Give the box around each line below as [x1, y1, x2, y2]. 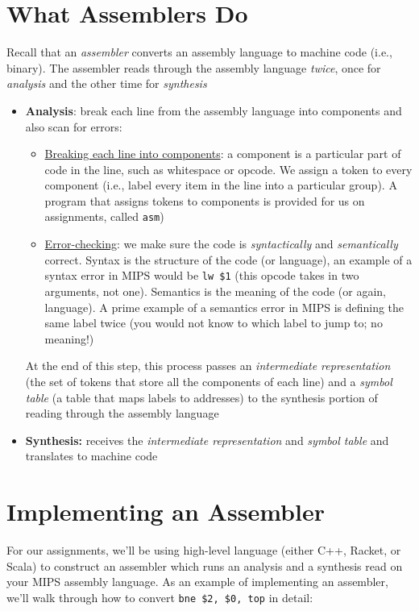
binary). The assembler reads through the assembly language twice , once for [6, 59, 381, 76]
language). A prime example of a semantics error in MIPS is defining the [44, 298, 404, 315]
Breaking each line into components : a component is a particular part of [44, 145, 401, 162]
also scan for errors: [25, 118, 122, 135]
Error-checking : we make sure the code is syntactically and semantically [44, 235, 398, 252]
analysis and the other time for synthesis [6, 75, 207, 92]
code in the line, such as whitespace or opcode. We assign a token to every [44, 160, 413, 177]
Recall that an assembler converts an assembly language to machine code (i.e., [6, 44, 392, 60]
